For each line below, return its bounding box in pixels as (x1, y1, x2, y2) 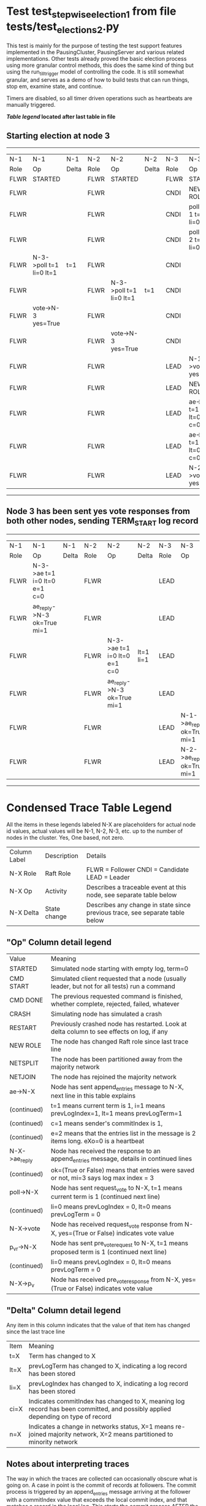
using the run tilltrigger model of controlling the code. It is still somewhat (6, 68, 185, 77)
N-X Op (9, 887, 32, 895)
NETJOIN (9, 1073, 36, 1082)
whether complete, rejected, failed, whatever (51, 1000, 180, 1009)
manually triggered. (6, 101, 56, 108)
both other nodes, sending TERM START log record (6, 516, 199, 528)
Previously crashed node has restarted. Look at (51, 1020, 187, 1028)
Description (45, 852, 78, 860)
